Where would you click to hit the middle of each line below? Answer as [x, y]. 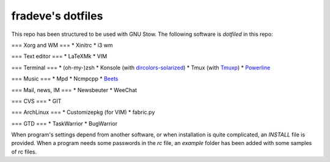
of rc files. [24, 152]
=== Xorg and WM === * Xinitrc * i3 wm [62, 45]
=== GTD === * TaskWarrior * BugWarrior [64, 123]
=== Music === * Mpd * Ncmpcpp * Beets [65, 79]
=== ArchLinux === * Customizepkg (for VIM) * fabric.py [83, 112]
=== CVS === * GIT [36, 101]
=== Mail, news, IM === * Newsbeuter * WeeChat [74, 90]
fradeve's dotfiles [57, 16]
